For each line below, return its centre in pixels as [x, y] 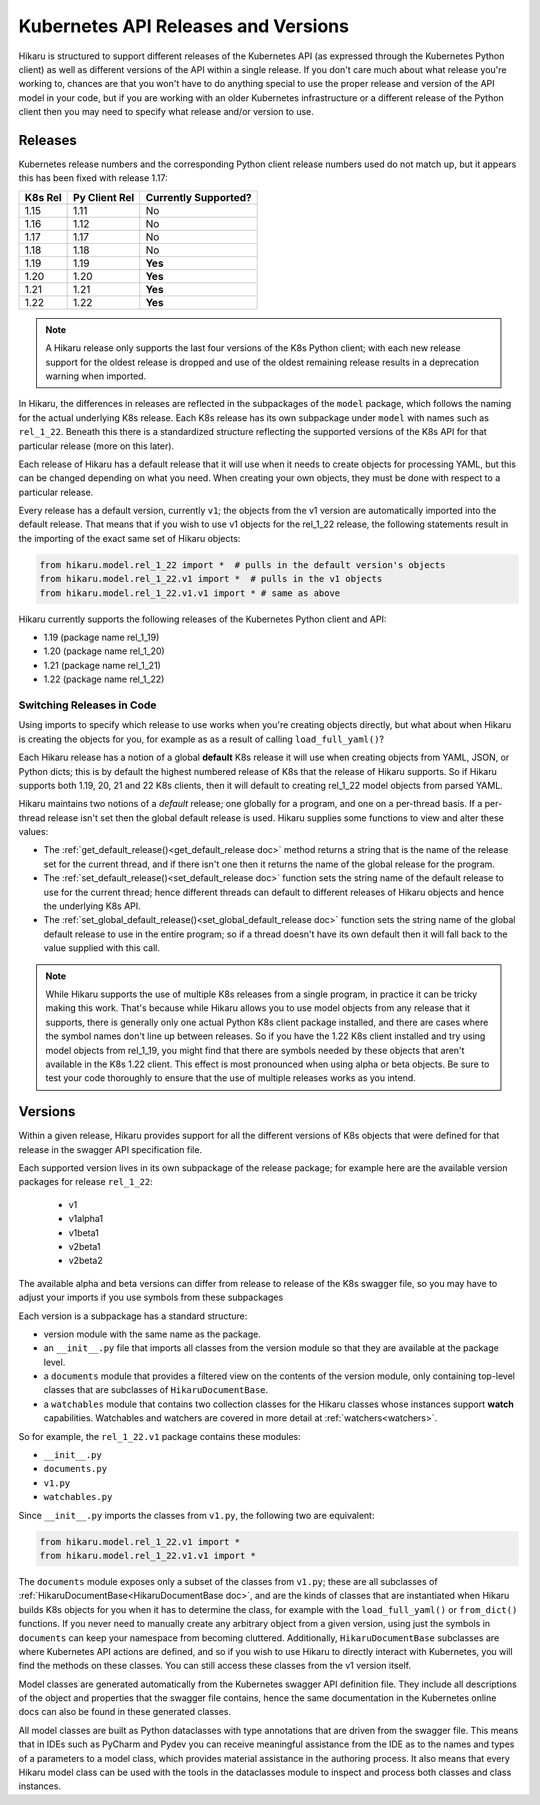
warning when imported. [96, 376]
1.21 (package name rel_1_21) [102, 665]
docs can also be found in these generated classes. [125, 1712]
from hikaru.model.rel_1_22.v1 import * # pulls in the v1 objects [211, 579]
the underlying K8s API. [92, 906]
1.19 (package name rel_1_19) [101, 637]
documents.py [75, 1469]
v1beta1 [83, 1232]
